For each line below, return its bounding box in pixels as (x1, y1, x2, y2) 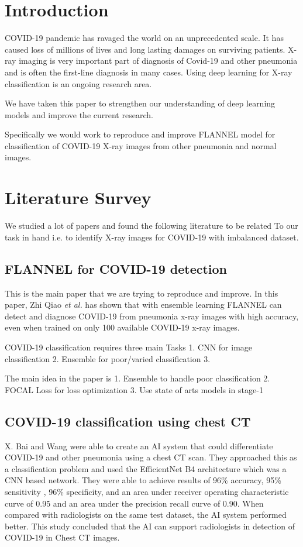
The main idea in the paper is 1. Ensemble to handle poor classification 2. (5, 372, 270, 384)
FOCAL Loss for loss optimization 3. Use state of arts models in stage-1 (5, 383, 263, 395)
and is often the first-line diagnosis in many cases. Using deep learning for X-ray (5, 66, 292, 78)
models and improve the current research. (5, 108, 153, 121)
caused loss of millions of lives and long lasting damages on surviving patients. (5, 43, 285, 55)
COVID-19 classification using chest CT (5, 412, 251, 430)
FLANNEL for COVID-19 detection (5, 259, 228, 277)
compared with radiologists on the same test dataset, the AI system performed (5, 508, 287, 521)
